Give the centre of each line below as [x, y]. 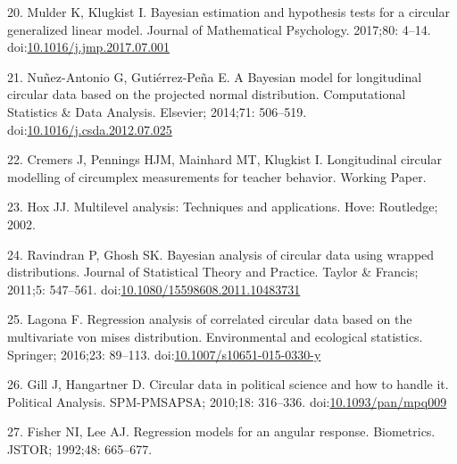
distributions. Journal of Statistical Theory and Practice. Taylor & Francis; [213, 272]
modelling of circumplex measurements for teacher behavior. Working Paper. [217, 176]
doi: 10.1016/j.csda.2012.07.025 [90, 129]
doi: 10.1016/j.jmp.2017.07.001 [89, 47]
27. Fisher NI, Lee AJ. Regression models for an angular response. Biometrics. [221, 431]
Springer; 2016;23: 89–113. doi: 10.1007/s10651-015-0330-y [164, 354]
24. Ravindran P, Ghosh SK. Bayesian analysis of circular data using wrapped [221, 254]
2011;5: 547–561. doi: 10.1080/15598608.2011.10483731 [154, 289]
